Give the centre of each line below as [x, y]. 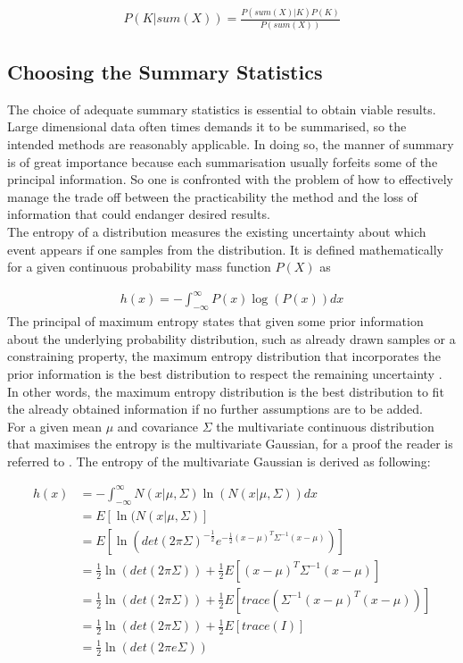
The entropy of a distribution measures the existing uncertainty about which [217, 232]
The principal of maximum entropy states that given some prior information [215, 321]
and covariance [158, 426]
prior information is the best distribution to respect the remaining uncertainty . [225, 373]
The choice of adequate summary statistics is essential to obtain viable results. [222, 109]
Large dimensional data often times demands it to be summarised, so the [207, 126]
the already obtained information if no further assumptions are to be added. [215, 409]
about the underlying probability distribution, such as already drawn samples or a [231, 338]
